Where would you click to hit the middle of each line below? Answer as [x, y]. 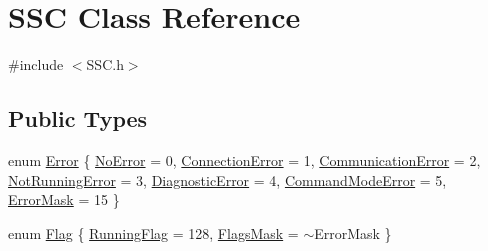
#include [36, 64]
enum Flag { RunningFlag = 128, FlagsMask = [153, 232]
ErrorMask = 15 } [64, 199]
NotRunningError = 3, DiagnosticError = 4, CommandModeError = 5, [227, 179]
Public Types [78, 118]
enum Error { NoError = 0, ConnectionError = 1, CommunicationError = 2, [244, 159]
